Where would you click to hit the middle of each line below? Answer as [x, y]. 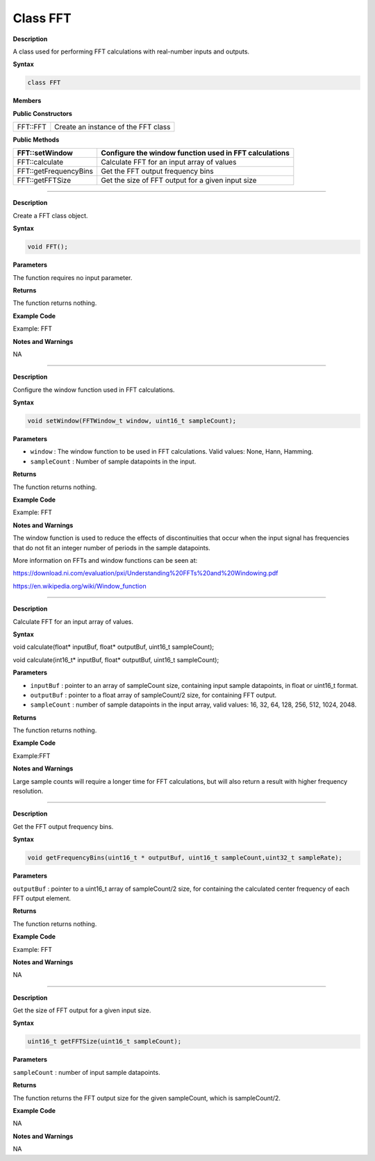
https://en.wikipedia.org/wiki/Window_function [80, 586]
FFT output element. [42, 898]
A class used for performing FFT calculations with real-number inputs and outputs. [131, 51]
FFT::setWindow [45, 153]
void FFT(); [48, 247]
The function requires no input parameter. [73, 277]
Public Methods [36, 140]
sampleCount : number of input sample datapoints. [86, 1072]
